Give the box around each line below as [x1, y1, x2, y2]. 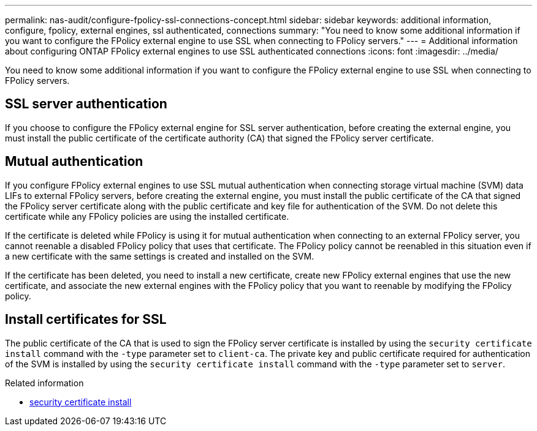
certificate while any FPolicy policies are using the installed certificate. [5, 211, 289, 222]
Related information [5, 377, 84, 388]
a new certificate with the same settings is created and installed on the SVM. [5, 250, 314, 261]
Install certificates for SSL [5, 312, 167, 328]
